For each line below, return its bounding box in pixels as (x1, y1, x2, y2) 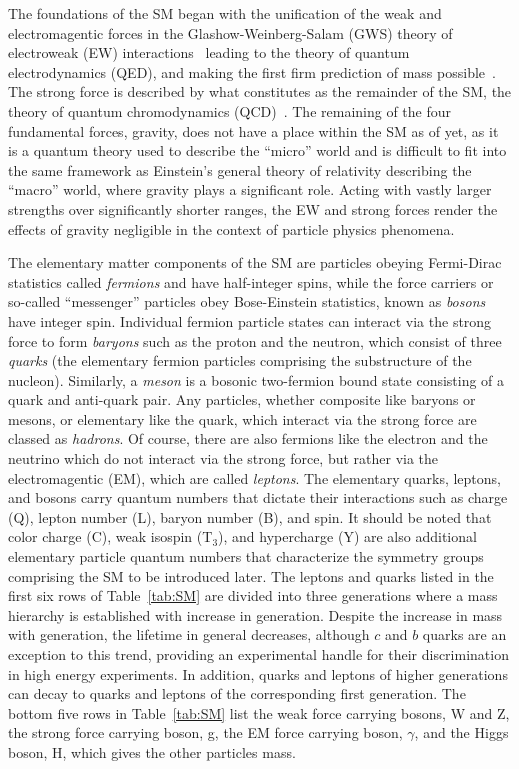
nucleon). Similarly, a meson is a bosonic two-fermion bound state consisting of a (8, 369, 505, 390)
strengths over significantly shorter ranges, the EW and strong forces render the (8, 198, 498, 219)
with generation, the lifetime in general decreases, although (8, 624, 370, 645)
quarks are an (422, 624, 507, 645)
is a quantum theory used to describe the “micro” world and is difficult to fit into (8, 140, 507, 161)
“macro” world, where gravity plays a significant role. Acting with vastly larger (8, 179, 492, 200)
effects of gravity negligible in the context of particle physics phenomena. (8, 218, 455, 239)
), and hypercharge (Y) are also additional (218, 526, 477, 547)
